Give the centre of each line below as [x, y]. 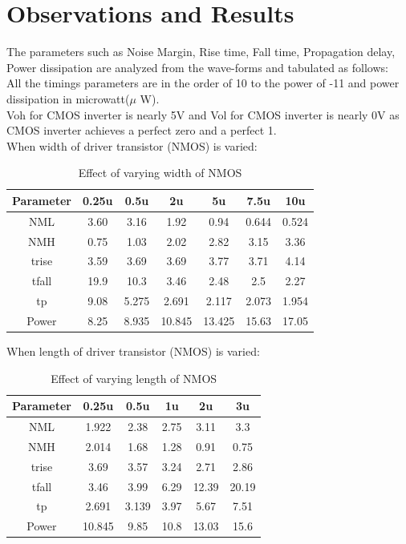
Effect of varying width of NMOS [160, 173]
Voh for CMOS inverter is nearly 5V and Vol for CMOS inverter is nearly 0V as [203, 114]
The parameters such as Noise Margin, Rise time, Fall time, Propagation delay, [201, 52]
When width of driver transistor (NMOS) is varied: [132, 145]
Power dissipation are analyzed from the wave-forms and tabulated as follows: [197, 67]
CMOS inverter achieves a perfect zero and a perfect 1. [142, 130]
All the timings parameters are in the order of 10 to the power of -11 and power [203, 83]
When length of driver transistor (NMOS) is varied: [133, 351]
